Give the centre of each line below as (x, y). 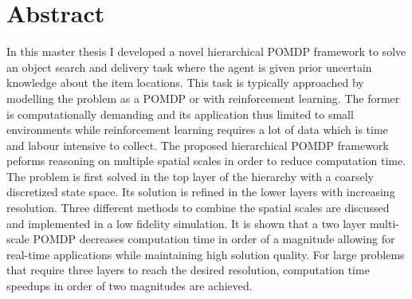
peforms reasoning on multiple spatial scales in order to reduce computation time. (206, 161)
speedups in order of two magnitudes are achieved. (129, 286)
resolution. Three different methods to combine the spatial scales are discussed (198, 208)
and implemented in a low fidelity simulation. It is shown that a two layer (186, 223)
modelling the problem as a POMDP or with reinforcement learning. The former (203, 98)
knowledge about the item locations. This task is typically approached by (185, 83)
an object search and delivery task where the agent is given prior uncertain (189, 67)
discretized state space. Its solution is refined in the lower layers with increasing (201, 192)
